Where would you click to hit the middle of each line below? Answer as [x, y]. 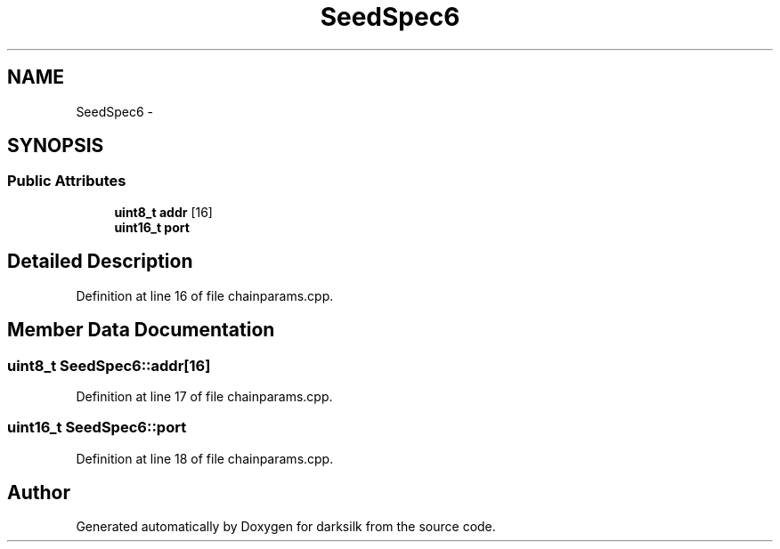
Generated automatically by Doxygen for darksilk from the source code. [286, 527]
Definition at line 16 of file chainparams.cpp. [205, 295]
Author [39, 493]
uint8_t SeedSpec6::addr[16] [109, 365]
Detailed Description [100, 262]
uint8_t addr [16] [163, 212]
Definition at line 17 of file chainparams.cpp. [204, 396]
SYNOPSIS [56, 146]
